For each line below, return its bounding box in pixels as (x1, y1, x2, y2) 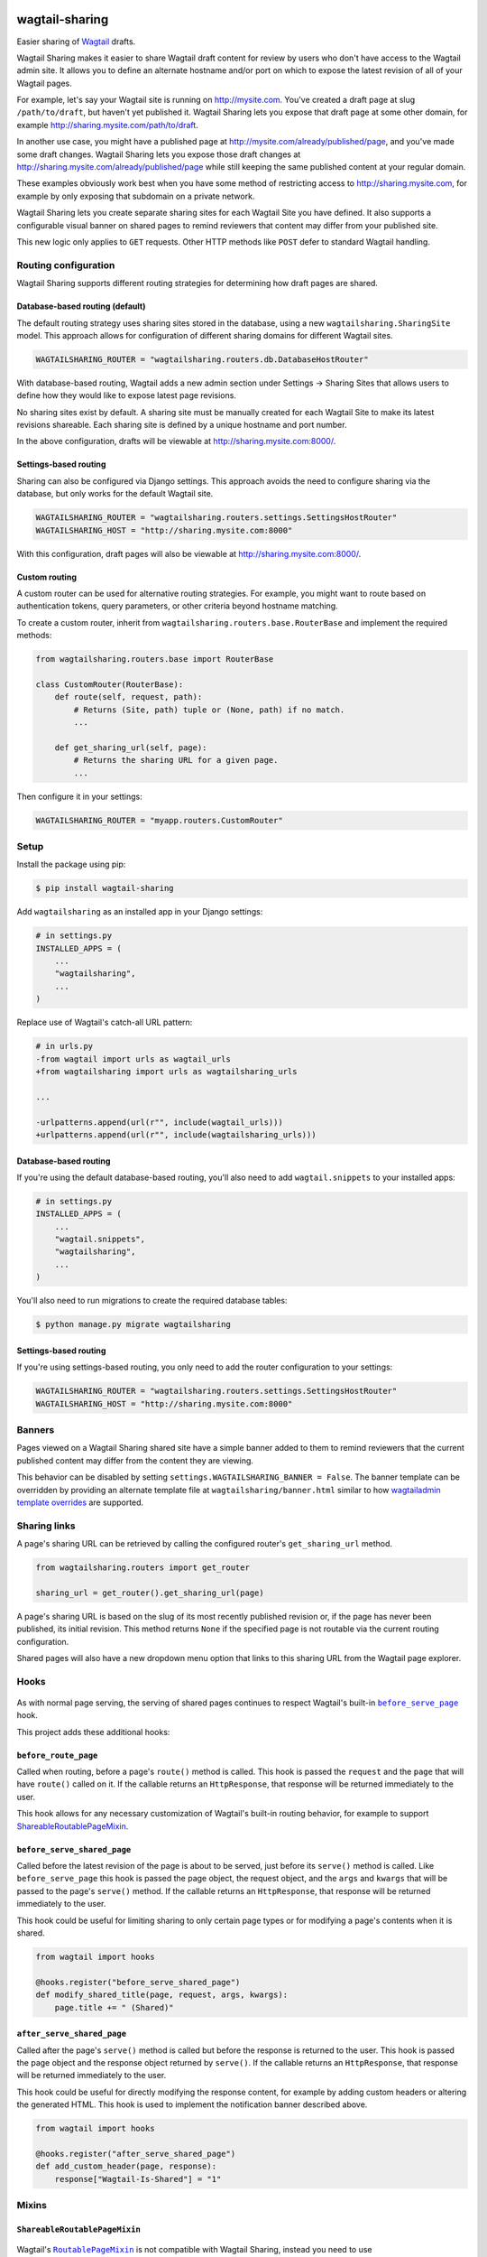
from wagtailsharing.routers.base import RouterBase (35, 655, 274, 664)
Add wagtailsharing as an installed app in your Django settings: (16, 906, 263, 917)
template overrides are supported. (16, 1497, 144, 1508)
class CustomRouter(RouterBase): (35, 679, 184, 690)
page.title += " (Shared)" (54, 2002, 175, 2012)
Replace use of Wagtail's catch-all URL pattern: (16, 1017, 193, 1028)
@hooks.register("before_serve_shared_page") (35, 1977, 241, 1987)
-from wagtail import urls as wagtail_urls (35, 1054, 232, 1064)
